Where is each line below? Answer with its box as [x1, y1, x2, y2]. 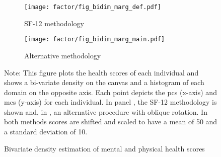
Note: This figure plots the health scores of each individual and [4, 67, 199, 77]
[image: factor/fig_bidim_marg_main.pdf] [24, 36, 165, 43]
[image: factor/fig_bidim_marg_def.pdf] [24, 4, 162, 11]
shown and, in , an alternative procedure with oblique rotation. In [4, 106, 207, 117]
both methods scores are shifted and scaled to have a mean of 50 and [4, 116, 217, 127]
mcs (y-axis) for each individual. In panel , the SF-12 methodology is [4, 97, 217, 107]
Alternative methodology [24, 50, 101, 60]
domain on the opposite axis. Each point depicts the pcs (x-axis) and [4, 87, 217, 97]
